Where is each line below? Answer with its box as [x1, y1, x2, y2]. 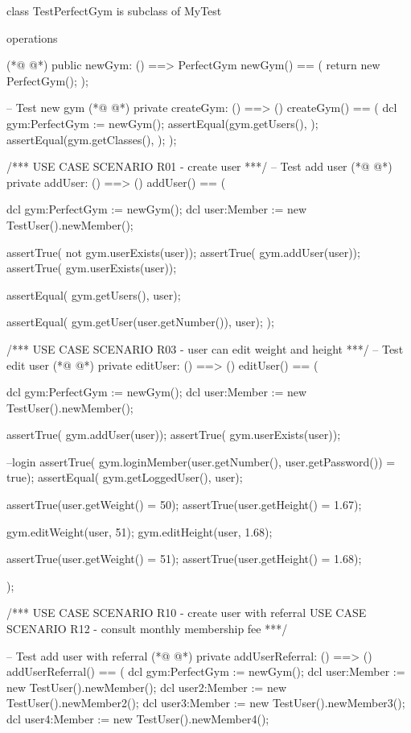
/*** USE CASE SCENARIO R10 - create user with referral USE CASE [6, 604, 367, 621]
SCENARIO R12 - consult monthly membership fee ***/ [6, 620, 288, 637]
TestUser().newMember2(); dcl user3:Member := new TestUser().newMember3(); [6, 694, 405, 711]
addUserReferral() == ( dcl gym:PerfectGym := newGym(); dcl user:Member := [6, 663, 405, 680]
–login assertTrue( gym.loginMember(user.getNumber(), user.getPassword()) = [6, 453, 396, 470]
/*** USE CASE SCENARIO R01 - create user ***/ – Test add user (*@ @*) [6, 158, 393, 175]
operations [6, 29, 58, 46]
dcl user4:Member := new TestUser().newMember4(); [6, 710, 269, 727]
